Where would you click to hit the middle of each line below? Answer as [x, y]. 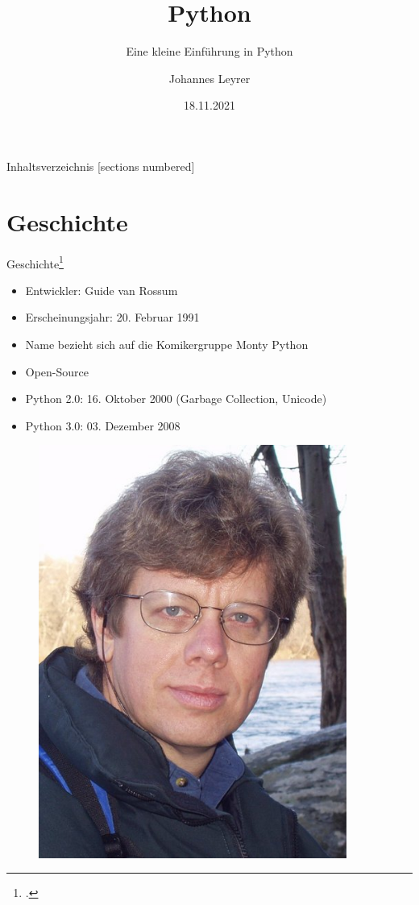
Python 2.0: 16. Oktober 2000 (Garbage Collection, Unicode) [176, 399]
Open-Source [57, 371]
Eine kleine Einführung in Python [209, 51]
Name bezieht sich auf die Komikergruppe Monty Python [167, 345]
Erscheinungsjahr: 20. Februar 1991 [112, 317]
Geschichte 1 [35, 262]
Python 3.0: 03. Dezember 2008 [103, 425]
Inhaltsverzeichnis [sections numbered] [101, 166]
